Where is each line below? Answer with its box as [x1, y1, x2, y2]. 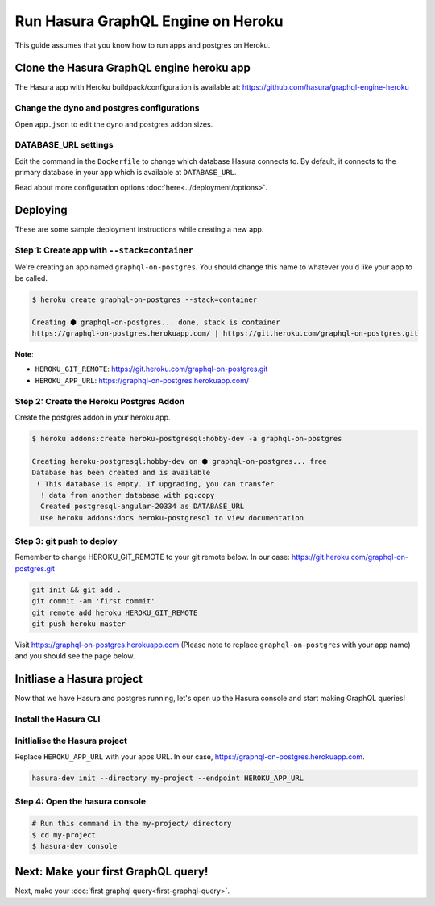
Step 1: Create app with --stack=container [14, 244, 193, 256]
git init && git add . [31, 585, 122, 595]
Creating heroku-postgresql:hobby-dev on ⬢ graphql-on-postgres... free [31, 457, 327, 466]
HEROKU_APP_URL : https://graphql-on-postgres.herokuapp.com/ [35, 375, 250, 385]
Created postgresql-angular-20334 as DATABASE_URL [40, 502, 245, 511]
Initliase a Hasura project [14, 672, 143, 686]
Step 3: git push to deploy [14, 536, 118, 547]
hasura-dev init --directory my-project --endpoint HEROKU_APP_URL [31, 773, 304, 783]
